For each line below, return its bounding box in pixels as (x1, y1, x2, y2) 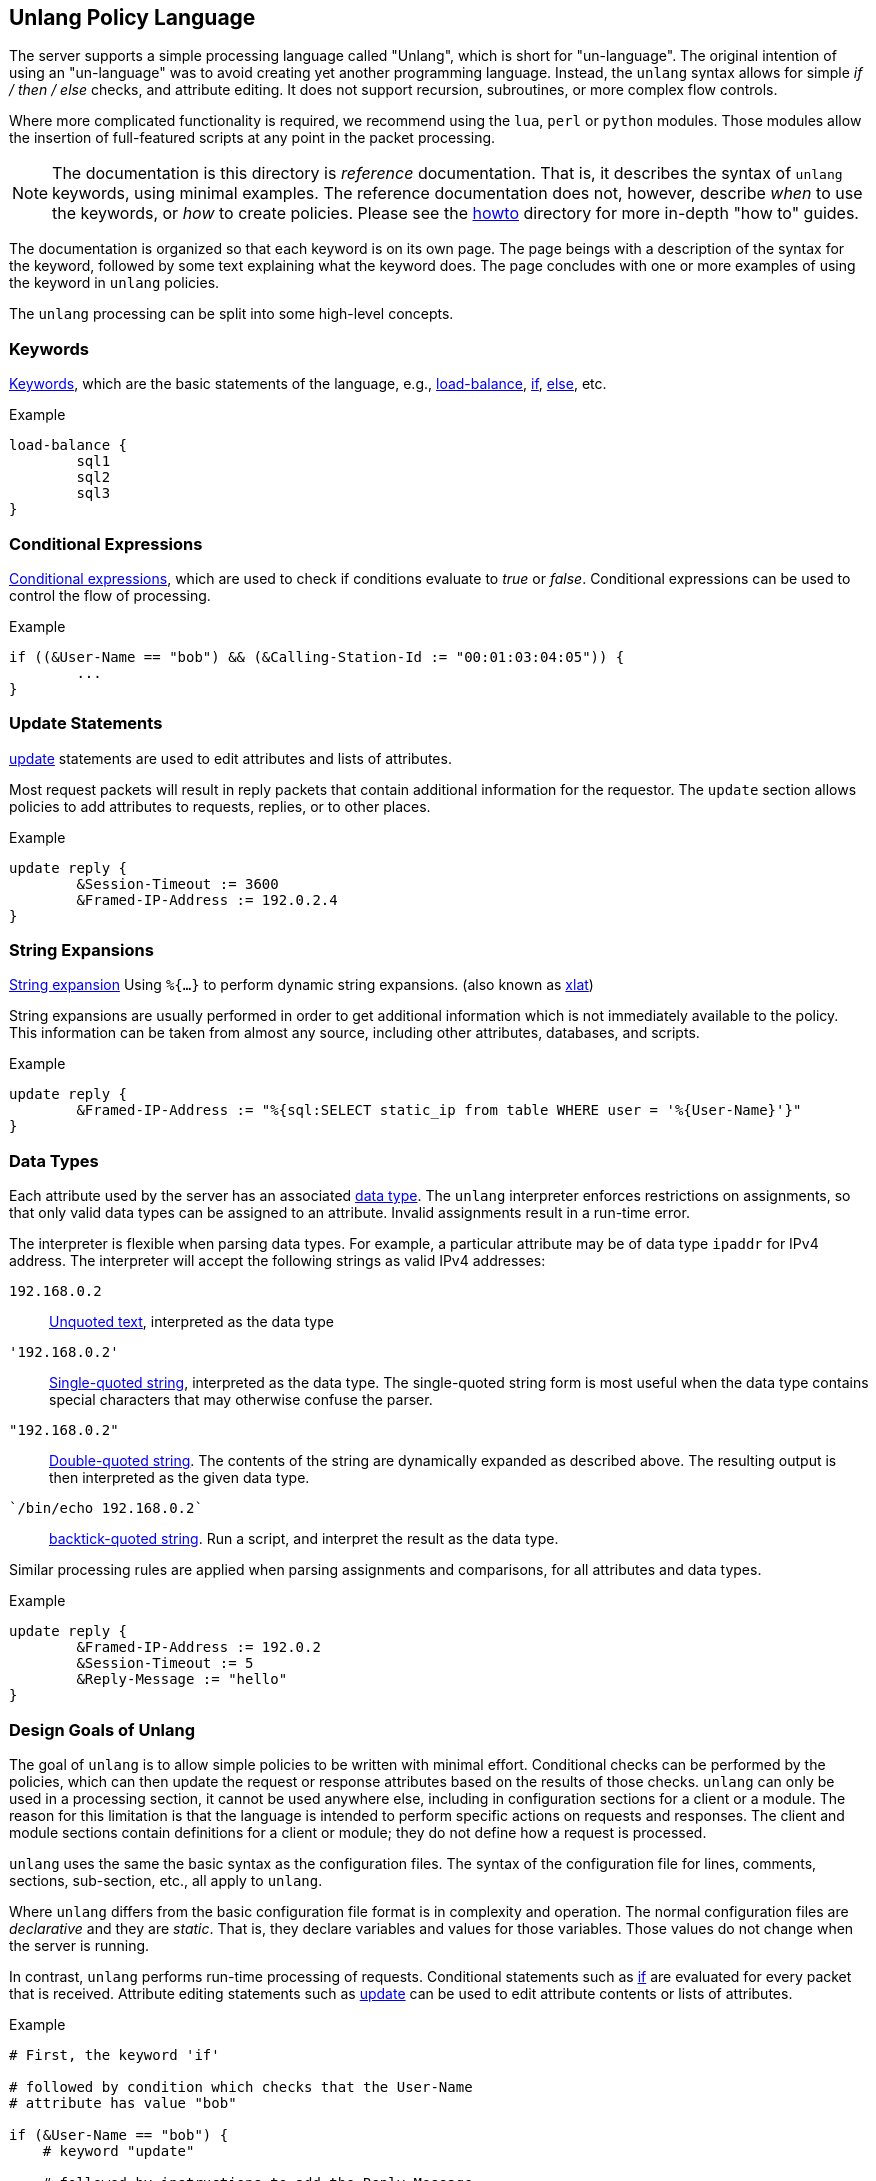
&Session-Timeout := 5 (76, 1655, 254, 1672)
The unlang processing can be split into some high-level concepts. (9, 305, 454, 323)
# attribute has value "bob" (9, 2094, 237, 2111)
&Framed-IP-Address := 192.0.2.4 (76, 891, 338, 908)
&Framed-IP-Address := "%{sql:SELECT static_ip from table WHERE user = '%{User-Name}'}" (76, 1102, 802, 1119)
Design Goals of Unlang (9, 1719, 196, 1740)
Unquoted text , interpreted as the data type (49, 1313, 334, 1331)
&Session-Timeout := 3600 (76, 875, 279, 892)
